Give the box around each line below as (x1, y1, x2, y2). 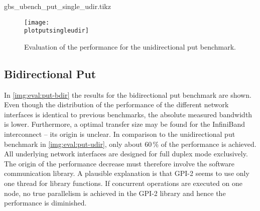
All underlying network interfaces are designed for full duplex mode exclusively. (4, 148, 248, 159)
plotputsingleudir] (24, 27, 89, 35)
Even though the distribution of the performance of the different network (4, 99, 229, 110)
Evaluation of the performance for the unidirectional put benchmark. (24, 41, 236, 52)
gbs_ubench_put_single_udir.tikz (4, 1, 111, 11)
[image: (24, 19, 50, 26)
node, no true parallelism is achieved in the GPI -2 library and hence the (4, 187, 226, 198)
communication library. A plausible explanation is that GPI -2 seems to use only (4, 168, 249, 178)
